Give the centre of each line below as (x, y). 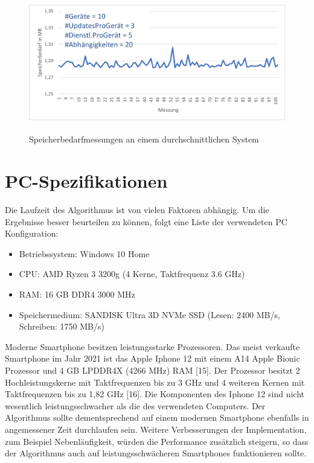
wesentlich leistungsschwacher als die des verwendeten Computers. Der (135, 405)
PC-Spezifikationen (86, 181)
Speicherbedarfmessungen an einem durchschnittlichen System (144, 139)
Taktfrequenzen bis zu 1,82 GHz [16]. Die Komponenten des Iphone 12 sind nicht (155, 394)
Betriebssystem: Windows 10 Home (84, 253)
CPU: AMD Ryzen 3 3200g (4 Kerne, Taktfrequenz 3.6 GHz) (132, 274)
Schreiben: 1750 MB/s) (62, 326)
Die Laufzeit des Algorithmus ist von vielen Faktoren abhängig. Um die (137, 210)
